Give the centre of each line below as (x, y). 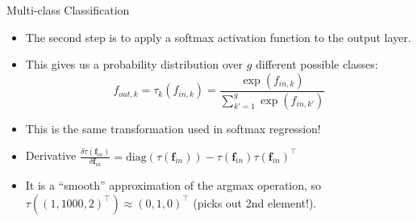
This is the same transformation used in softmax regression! (173, 128)
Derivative (51, 155)
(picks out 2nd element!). (255, 202)
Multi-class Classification (68, 10)
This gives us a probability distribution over (134, 64)
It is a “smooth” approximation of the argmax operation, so (173, 185)
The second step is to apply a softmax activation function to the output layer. (218, 37)
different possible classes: (317, 64)
